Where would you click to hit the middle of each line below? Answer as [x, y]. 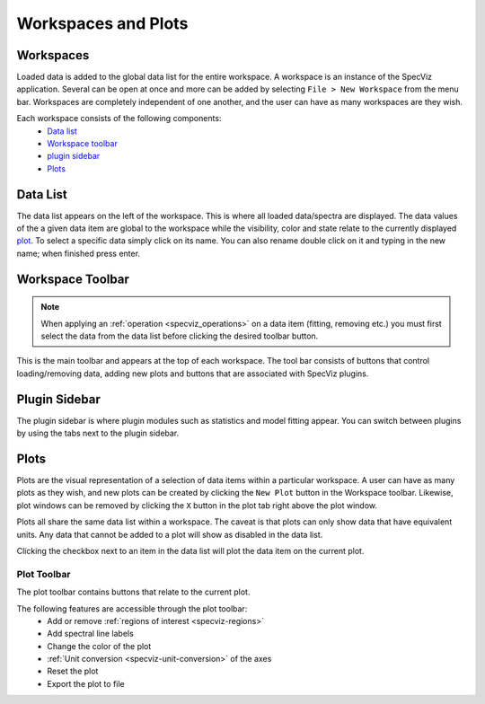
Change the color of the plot [99, 646]
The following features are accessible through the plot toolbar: [132, 608]
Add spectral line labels [90, 634]
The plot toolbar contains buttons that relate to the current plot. [133, 592]
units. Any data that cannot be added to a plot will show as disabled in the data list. [170, 534]
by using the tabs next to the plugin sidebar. [98, 433]
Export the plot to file [86, 683]
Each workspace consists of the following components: [119, 119]
